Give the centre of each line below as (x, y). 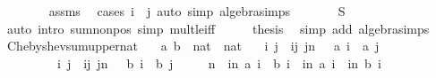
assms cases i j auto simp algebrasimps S (197, 11)
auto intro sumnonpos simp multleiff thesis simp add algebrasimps (218, 28)
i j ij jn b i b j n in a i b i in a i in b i (219, 62)
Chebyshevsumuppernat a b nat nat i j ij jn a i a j (193, 46)
